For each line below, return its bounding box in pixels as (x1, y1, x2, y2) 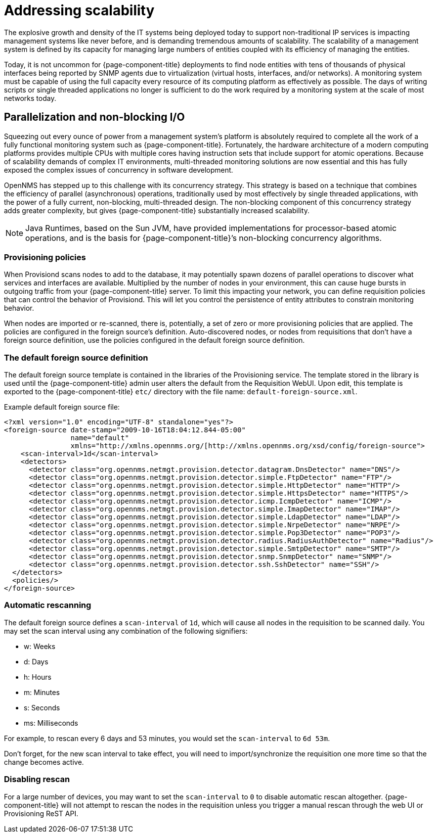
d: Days (24, 657, 48, 666)
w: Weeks (24, 642, 55, 651)
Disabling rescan (4, 774, 70, 785)
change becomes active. (4, 757, 84, 766)
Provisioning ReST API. (4, 809, 79, 818)
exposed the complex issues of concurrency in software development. (4, 165, 233, 174)
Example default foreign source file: (4, 403, 120, 412)
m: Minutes (24, 688, 60, 697)
